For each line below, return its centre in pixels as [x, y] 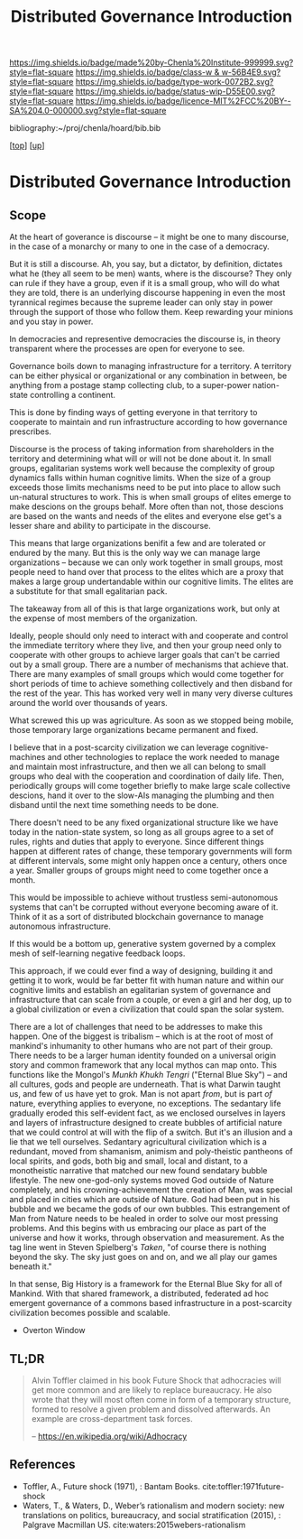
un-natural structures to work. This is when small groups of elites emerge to [150, 497]
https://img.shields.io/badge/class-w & [147, 72]
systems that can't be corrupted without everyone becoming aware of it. [144, 907]
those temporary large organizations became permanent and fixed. [134, 730]
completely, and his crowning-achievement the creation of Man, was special [151, 1190]
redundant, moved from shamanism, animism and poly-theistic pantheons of [151, 1152]
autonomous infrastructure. [60, 926]
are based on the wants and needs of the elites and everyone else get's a [146, 516]
